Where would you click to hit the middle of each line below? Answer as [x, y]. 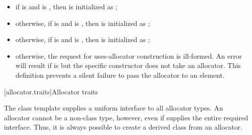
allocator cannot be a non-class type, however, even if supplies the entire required [126, 117]
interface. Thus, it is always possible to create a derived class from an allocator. [123, 127]
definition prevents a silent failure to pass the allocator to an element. [120, 75]
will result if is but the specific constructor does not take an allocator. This [128, 65]
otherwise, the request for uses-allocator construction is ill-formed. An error [129, 56]
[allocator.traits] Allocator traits [51, 91]
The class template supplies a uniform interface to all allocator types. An [114, 108]
